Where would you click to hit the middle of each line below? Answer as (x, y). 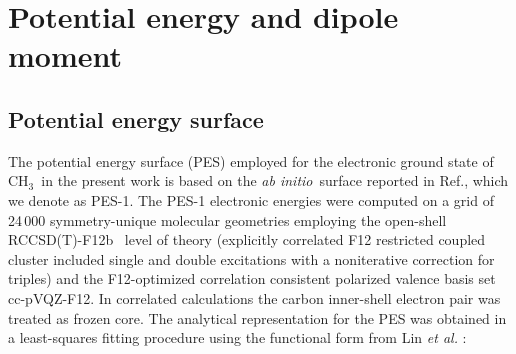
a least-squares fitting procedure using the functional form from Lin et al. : (237, 337)
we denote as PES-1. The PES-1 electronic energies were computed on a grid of (251, 199)
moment (65, 55)
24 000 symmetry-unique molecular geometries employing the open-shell (227, 219)
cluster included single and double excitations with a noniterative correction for (251, 258)
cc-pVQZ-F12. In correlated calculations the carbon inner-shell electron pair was (254, 297)
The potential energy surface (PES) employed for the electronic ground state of (251, 160)
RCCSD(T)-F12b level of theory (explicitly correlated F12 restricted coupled (247, 239)
